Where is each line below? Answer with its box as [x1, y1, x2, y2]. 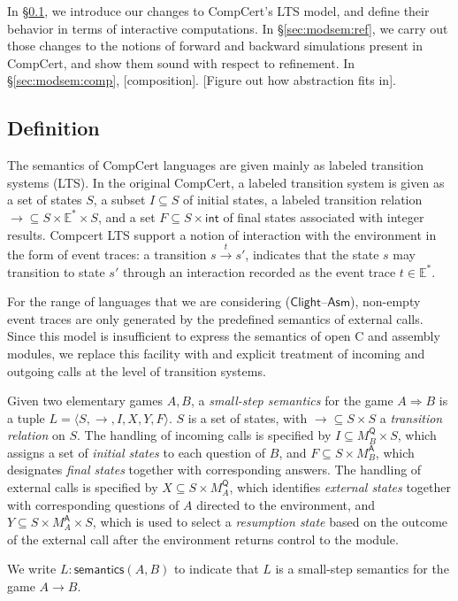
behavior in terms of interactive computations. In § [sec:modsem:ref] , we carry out [7, 19, 448, 37]
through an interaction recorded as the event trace [122, 262, 396, 281]
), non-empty [350, 292, 421, 311]
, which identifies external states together [229, 478, 451, 497]
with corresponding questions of [7, 495, 179, 513]
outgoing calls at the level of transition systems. [7, 361, 266, 380]
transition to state [7, 262, 105, 281]
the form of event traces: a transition [7, 244, 207, 263]
